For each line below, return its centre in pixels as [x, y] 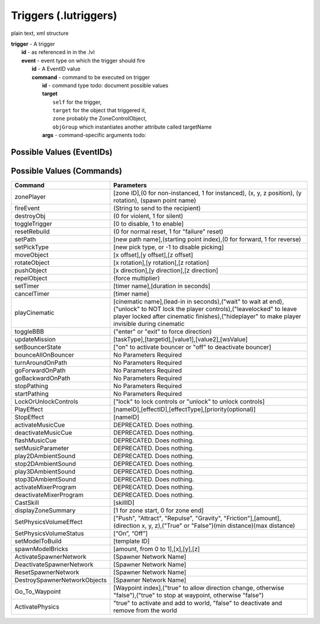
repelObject [31, 279]
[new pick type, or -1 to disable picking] [169, 247]
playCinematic [34, 313]
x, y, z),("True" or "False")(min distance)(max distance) [218, 526]
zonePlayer [30, 197]
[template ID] [132, 541]
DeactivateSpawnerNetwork [54, 565]
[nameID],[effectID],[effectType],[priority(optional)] [185, 409]
